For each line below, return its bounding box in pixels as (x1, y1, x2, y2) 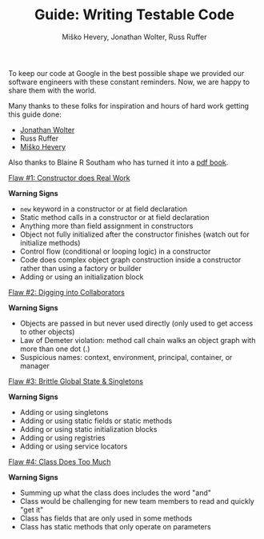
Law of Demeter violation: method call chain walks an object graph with (19, 335, 256, 345)
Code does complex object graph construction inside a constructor (19, 254, 242, 265)
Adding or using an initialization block (19, 272, 144, 281)
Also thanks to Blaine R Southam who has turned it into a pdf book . (8, 158, 229, 167)
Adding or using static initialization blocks (19, 424, 158, 433)
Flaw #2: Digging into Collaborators (8, 287, 126, 297)
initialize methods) (19, 238, 81, 247)
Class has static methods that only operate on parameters (19, 521, 211, 531)
